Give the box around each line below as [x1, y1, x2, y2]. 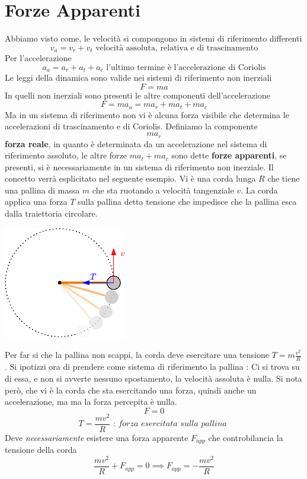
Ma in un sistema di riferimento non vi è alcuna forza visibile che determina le [5, 108, 289, 120]
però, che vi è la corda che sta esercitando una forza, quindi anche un [5, 383, 257, 396]
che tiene [267, 172, 300, 185]
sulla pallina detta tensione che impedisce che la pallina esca [77, 195, 297, 208]
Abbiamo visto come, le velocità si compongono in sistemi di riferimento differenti [5, 32, 302, 45]
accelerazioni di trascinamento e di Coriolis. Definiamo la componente [5, 120, 258, 132]
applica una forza [5, 195, 68, 208]
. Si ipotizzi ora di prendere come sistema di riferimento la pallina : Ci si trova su [5, 360, 300, 373]
